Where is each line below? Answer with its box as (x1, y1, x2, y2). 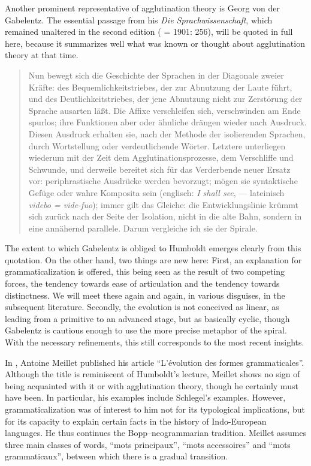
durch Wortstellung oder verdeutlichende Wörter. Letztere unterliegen (28, 139, 286, 152)
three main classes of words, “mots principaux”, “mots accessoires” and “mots (5, 438, 291, 450)
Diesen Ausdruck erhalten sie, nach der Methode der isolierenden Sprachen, (28, 127, 306, 140)
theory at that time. (5, 49, 78, 61)
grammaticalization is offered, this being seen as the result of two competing (5, 265, 285, 278)
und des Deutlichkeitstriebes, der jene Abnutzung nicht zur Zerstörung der (28, 92, 303, 105)
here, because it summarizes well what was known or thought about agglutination (5, 37, 305, 49)
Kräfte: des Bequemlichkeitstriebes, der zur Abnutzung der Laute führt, (28, 80, 292, 93)
